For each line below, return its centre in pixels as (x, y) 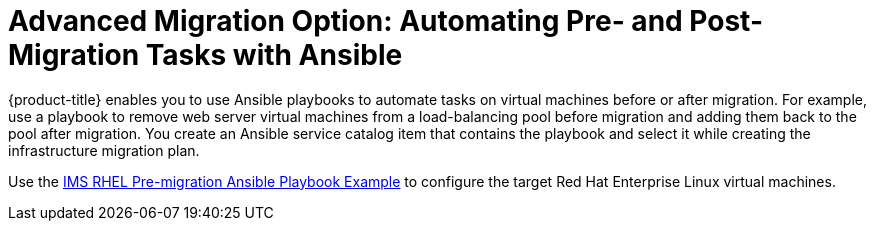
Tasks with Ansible (274, 55)
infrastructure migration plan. (104, 150)
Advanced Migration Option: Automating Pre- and (345, 21)
